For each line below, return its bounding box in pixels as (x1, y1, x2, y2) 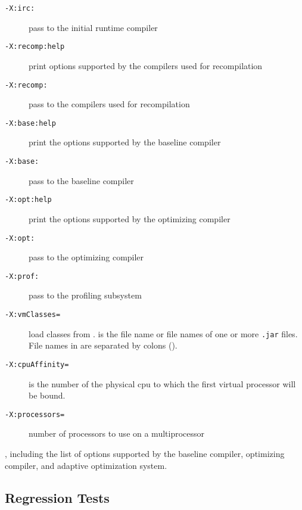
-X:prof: (5, 272, 39, 281)
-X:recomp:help (5, 42, 65, 51)
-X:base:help (5, 119, 56, 128)
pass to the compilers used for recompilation (29, 98, 190, 110)
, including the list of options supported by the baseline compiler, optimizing (5, 447, 285, 459)
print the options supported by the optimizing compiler (29, 212, 231, 225)
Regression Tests (5, 488, 110, 506)
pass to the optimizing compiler (29, 251, 144, 263)
